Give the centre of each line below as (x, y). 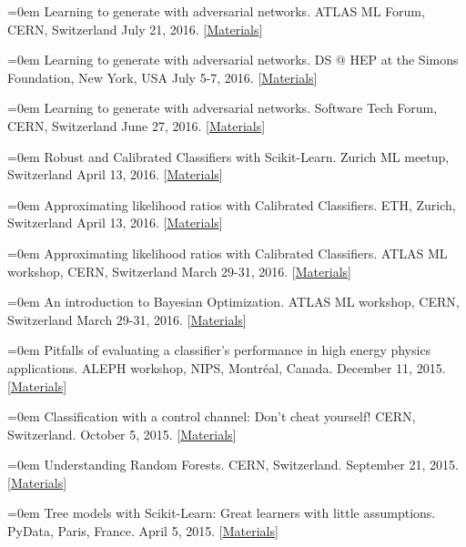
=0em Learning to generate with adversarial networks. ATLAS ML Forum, (216, 11)
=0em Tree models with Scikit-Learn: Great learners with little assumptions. (222, 513)
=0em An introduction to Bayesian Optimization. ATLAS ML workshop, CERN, (233, 302)
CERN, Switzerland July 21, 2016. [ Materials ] (135, 29)
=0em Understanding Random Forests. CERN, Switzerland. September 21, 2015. (233, 465)
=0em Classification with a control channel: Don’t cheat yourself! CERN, (212, 416)
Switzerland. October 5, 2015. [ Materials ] (122, 434)
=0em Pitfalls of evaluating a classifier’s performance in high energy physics (219, 350)
